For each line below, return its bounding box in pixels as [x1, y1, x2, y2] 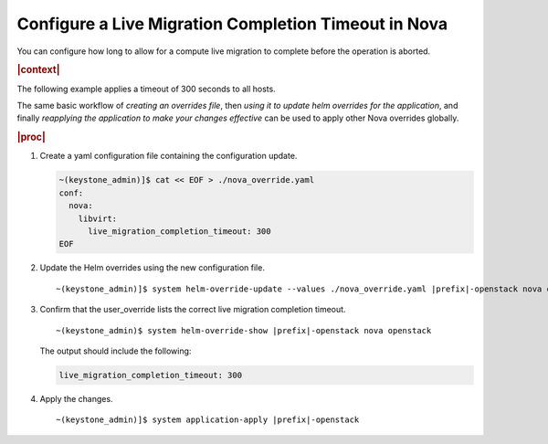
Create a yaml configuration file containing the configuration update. [39, 151, 298, 162]
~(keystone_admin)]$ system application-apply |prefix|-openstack [56, 415, 360, 425]
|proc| [16, 131, 46, 143]
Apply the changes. [39, 393, 113, 404]
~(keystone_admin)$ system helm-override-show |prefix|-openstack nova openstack [56, 325, 432, 335]
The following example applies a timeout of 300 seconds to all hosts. [16, 83, 276, 94]
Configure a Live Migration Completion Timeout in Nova [16, 14, 448, 34]
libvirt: [78, 213, 118, 224]
